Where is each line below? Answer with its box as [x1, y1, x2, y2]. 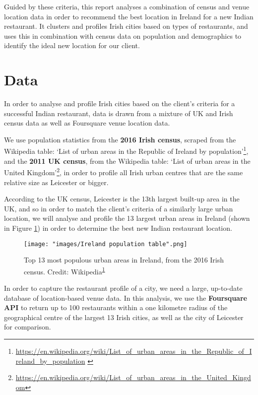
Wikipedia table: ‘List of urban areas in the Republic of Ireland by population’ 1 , [4, 144, 249, 156]
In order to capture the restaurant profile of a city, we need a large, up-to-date [4, 283, 243, 293]
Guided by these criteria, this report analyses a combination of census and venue [4, 1, 250, 11]
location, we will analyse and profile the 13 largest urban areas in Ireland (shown [4, 213, 250, 223]
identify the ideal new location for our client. [4, 40, 140, 51]
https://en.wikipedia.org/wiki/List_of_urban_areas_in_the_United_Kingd [15, 372, 251, 383]
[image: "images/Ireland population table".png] [24, 240, 188, 248]
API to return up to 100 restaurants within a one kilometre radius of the [4, 302, 228, 313]
